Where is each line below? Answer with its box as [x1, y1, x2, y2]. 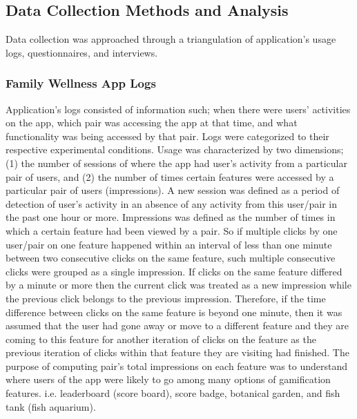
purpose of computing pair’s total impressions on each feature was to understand [6, 358, 348, 373]
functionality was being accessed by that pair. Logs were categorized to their [6, 128, 329, 143]
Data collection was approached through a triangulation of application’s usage [6, 32, 336, 46]
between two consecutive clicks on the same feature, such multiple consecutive [6, 251, 336, 265]
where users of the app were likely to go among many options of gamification [6, 372, 331, 387]
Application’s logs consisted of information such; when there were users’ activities [6, 101, 351, 116]
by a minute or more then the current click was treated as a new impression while [6, 277, 351, 292]
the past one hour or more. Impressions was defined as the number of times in [6, 210, 336, 224]
